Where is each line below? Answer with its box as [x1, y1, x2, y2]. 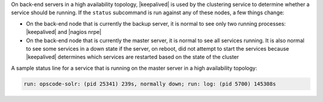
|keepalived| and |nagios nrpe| [26, 29, 102, 36]
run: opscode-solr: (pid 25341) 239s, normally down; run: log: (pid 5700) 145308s [23, 81, 276, 87]
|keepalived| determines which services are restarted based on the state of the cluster [26, 54, 239, 61]
